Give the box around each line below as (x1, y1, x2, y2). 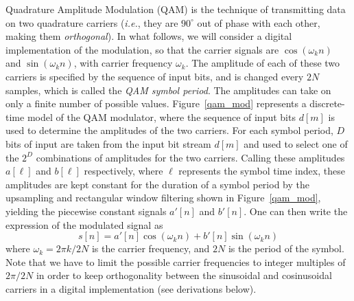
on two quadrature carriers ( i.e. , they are (5, 15, 178, 30)
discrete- (309, 96, 345, 111)
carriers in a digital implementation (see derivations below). (5, 281, 257, 296)
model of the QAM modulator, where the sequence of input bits (27, 109, 296, 124)
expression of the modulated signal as (5, 217, 163, 232)
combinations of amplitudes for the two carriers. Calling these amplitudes (36, 150, 345, 164)
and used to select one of (244, 136, 348, 150)
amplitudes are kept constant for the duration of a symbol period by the (5, 177, 309, 191)
